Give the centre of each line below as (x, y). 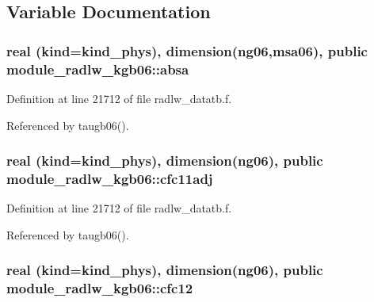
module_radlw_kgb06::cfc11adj (110, 178)
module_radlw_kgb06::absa (98, 69)
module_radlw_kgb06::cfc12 (100, 288)
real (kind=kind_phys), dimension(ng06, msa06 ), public (187, 50)
